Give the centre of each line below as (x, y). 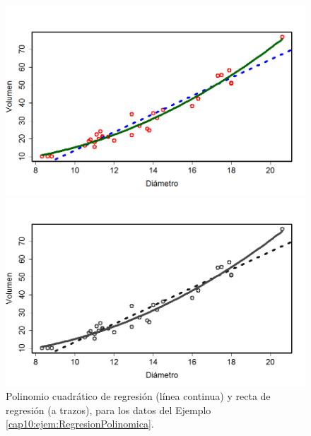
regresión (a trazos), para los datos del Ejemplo (108, 410)
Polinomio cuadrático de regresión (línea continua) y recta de (138, 396)
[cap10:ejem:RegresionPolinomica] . (80, 424)
